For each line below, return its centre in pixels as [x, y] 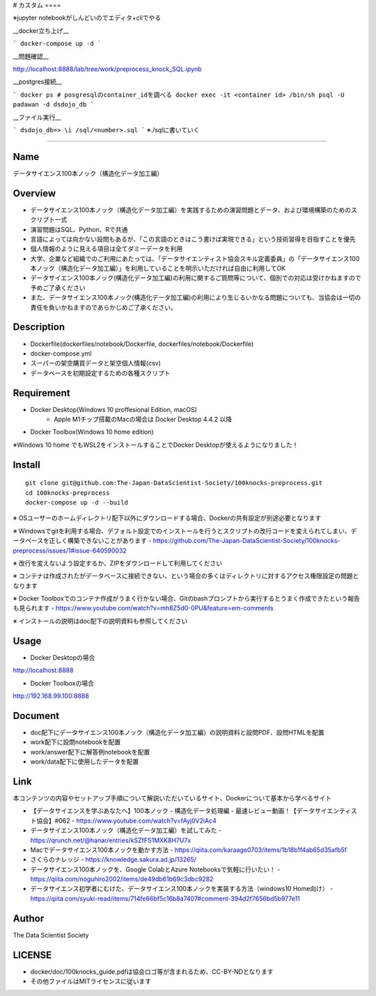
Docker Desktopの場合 [63, 657]
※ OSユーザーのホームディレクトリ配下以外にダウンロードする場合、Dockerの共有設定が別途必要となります [167, 518]
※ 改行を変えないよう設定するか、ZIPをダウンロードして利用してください [118, 563]
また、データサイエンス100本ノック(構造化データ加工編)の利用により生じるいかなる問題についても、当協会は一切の [196, 298]
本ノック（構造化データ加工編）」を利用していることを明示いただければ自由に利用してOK [158, 269]
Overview [34, 193]
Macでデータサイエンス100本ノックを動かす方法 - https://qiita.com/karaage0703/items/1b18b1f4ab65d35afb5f [189, 850]
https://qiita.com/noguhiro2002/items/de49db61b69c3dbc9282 [122, 879]
